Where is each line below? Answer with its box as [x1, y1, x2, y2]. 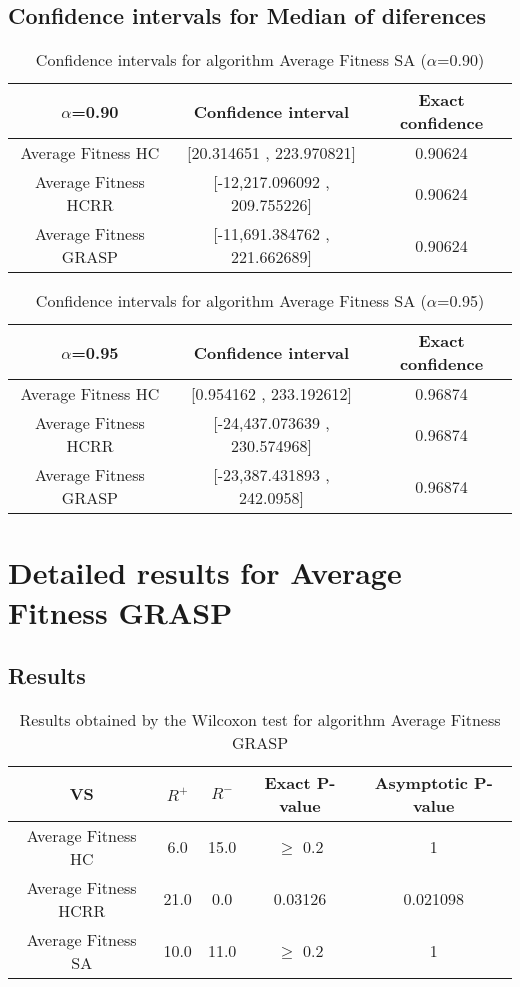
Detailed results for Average [8, 552, 402, 593]
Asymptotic [374, 770, 468, 794]
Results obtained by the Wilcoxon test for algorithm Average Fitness [19, 707, 501, 731]
